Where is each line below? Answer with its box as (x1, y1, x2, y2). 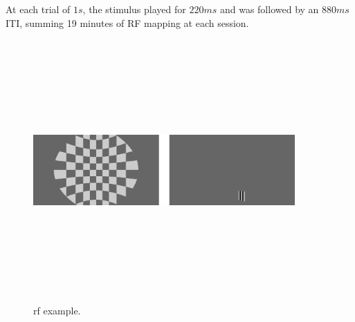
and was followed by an (219, 2, 319, 16)
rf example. (33, 303, 81, 317)
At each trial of (6, 2, 71, 16)
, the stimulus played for (82, 2, 186, 16)
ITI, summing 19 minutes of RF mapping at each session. (6, 15, 249, 30)
